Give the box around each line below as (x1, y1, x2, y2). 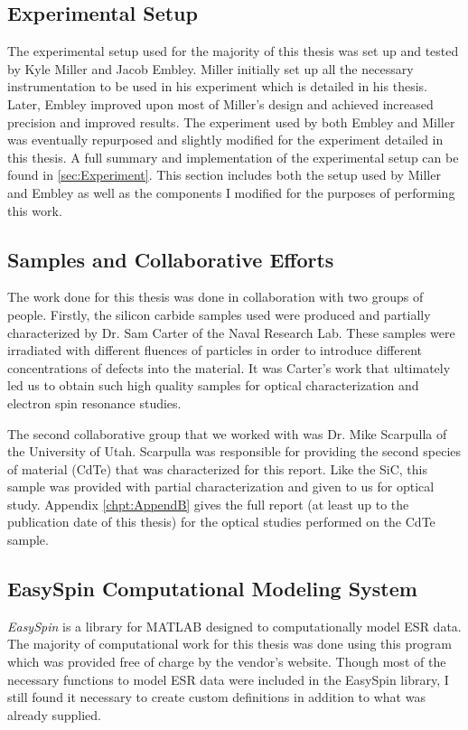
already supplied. (7, 705, 101, 724)
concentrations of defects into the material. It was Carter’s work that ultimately (7, 358, 451, 377)
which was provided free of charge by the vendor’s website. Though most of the (7, 652, 446, 671)
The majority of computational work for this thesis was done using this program (7, 634, 452, 653)
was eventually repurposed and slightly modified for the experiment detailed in (7, 130, 444, 149)
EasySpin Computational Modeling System (7, 575, 417, 603)
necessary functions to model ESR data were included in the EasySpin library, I (7, 669, 449, 688)
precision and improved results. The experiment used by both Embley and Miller (7, 112, 455, 131)
